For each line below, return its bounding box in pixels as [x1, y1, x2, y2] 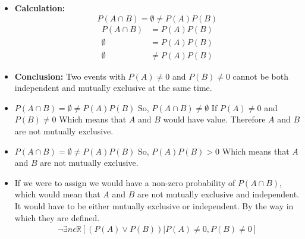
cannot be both [232, 70, 288, 82]
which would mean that [14, 188, 100, 200]
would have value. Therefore [163, 113, 266, 125]
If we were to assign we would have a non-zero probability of [14, 176, 235, 188]
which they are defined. [14, 211, 100, 224]
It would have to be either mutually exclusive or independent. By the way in [14, 200, 294, 212]
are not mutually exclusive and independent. [137, 188, 300, 200]
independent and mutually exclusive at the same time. [14, 81, 212, 94]
